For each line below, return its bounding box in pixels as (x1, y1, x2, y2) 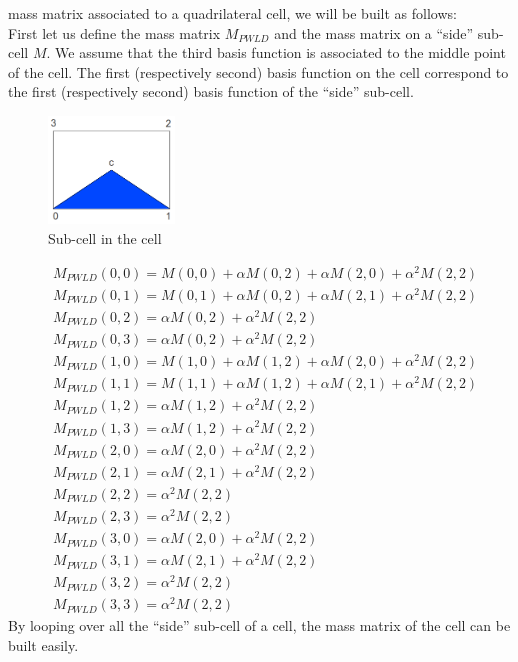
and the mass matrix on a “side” (274, 22, 474, 43)
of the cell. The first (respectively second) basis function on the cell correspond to (8, 61, 509, 82)
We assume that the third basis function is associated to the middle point (55, 42, 506, 63)
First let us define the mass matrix (8, 22, 221, 43)
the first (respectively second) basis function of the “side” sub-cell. (8, 81, 414, 102)
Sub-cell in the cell (48, 228, 162, 249)
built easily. (8, 634, 79, 655)
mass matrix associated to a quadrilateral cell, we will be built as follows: (8, 3, 457, 23)
